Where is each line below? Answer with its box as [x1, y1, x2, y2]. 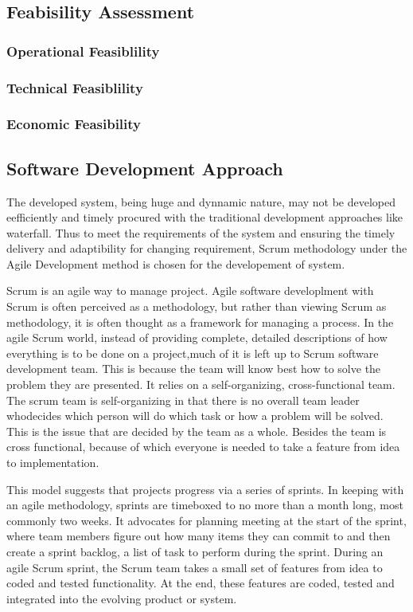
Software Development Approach [6, 155, 283, 180]
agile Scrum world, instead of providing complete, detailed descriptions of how [6, 329, 388, 346]
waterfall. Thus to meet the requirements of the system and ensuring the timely [6, 224, 395, 241]
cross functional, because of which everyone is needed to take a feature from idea [6, 438, 400, 455]
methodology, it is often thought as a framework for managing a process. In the [6, 313, 394, 330]
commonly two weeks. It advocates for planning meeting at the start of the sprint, [6, 512, 407, 528]
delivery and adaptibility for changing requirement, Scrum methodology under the [6, 240, 407, 257]
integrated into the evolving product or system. [6, 590, 237, 606]
